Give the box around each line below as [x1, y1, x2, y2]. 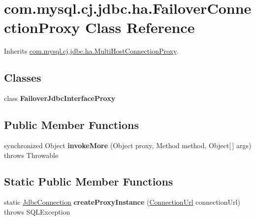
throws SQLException [4, 206, 70, 217]
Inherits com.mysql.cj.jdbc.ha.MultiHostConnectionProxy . [4, 46, 179, 56]
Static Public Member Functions [4, 174, 173, 189]
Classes [4, 70, 41, 85]
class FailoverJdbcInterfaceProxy [4, 93, 116, 103]
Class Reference [85, 17, 195, 37]
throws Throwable [4, 150, 59, 160]
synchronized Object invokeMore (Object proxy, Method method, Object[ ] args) [4, 140, 252, 150]
